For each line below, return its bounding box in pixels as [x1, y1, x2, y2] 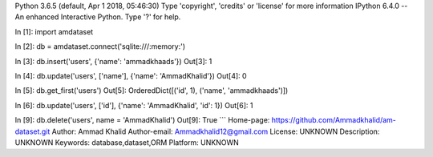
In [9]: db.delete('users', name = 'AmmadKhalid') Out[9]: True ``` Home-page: [14, 115, 270, 125]
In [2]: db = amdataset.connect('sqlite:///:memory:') [14, 42, 186, 51]
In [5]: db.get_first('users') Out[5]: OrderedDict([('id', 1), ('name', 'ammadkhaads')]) [14, 86, 289, 95]
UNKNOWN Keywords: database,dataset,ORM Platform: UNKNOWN [14, 137, 240, 147]
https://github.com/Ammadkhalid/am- [271, 115, 397, 125]
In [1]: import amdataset [14, 26, 94, 36]
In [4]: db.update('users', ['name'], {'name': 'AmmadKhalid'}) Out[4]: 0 [14, 70, 248, 80]
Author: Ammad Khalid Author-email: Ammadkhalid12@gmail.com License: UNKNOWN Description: [51, 127, 380, 136]
